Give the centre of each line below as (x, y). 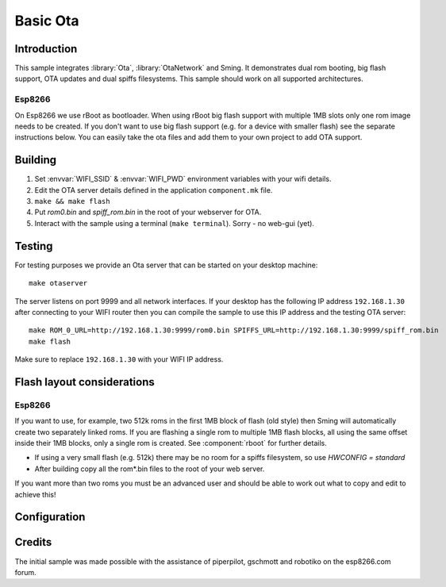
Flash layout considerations (85, 382)
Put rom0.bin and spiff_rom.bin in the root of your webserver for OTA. (148, 212)
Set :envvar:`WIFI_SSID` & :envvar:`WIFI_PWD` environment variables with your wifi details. (183, 179)
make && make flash (72, 201)
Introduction (46, 49)
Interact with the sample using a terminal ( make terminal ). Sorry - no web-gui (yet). (175, 223)
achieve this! (35, 494)
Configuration (50, 517)
